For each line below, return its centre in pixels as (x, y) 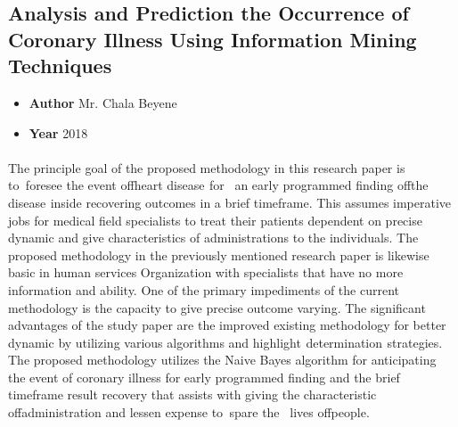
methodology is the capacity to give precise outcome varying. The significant (217, 307)
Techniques (60, 66)
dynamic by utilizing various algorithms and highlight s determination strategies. (225, 342)
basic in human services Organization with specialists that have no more (206, 272)
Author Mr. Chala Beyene (103, 102)
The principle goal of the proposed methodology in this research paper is (207, 167)
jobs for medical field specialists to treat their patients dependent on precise (215, 220)
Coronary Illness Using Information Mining (213, 39)
